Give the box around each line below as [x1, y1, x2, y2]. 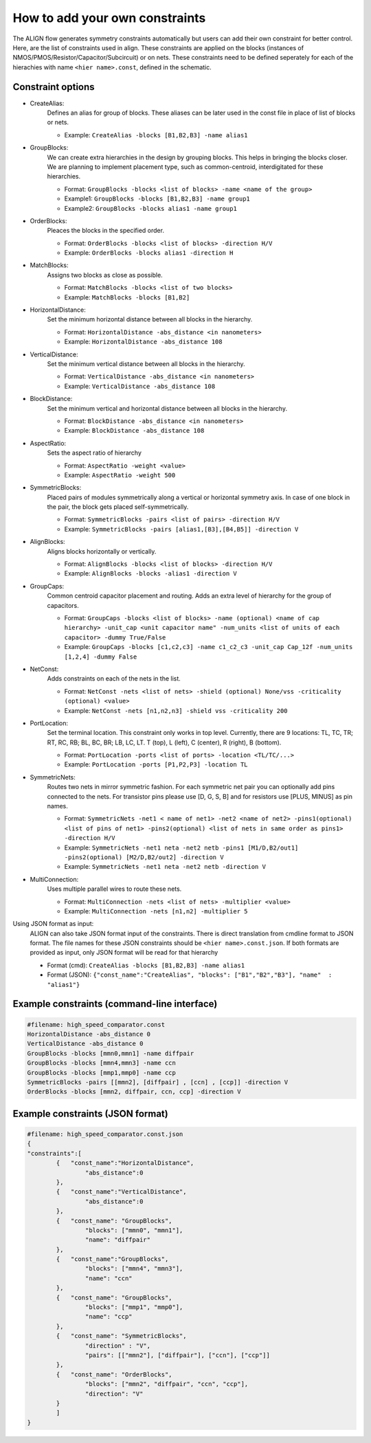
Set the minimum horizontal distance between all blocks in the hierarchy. [47, 315, 253, 323]
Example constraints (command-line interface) [12, 998, 218, 1010]
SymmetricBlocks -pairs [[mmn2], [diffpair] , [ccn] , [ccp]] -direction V [27, 1078, 289, 1086]
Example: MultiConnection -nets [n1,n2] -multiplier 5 [64, 907, 248, 915]
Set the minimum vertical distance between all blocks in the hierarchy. [47, 360, 245, 367]
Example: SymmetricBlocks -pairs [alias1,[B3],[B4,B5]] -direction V [64, 525, 299, 533]
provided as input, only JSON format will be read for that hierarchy [30, 948, 218, 957]
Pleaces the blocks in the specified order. [47, 227, 165, 235]
